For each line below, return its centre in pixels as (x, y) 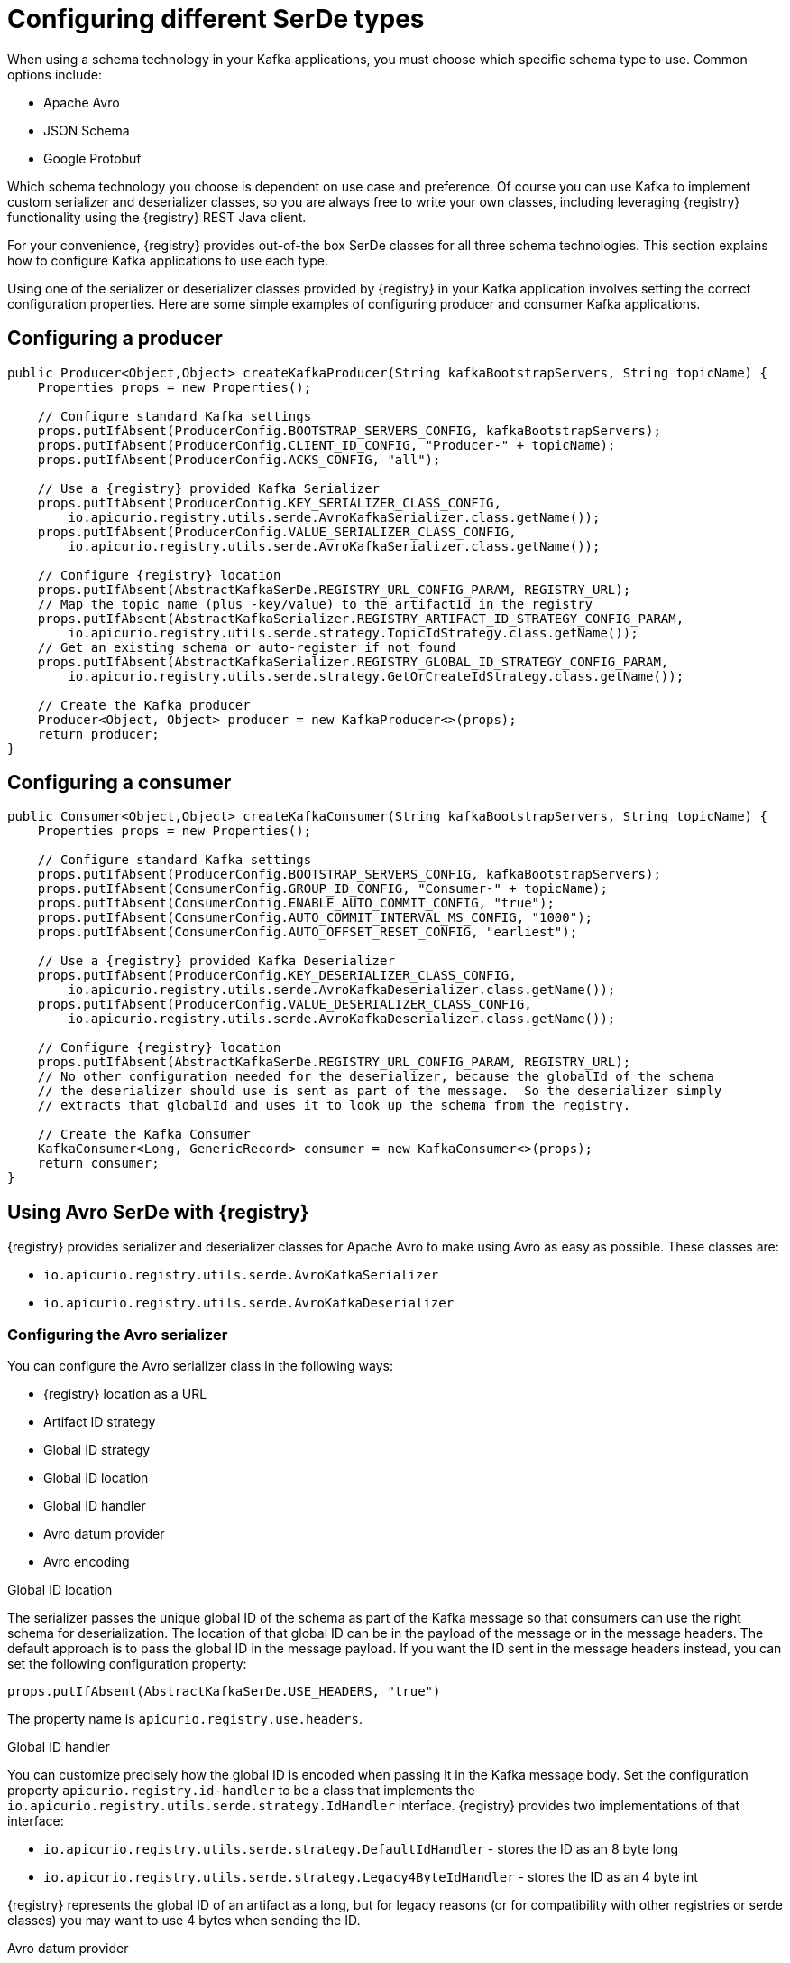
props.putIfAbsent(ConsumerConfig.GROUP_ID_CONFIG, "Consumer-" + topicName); (322, 889)
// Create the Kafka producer (144, 705)
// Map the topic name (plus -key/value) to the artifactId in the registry (315, 604)
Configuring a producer (115, 339)
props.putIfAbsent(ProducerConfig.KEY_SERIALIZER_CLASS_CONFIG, (269, 502)
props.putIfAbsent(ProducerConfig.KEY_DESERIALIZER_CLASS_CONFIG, (277, 976)
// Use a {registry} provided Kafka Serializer (209, 488)
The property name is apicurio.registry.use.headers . (185, 1719)
